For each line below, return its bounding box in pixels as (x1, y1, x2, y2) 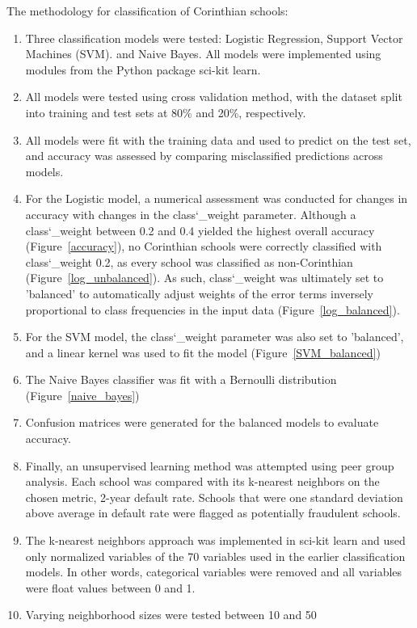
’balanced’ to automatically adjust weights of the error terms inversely (25, 284, 374, 301)
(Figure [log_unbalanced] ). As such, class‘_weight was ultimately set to (25, 269, 384, 286)
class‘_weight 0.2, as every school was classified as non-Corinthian (25, 253, 353, 270)
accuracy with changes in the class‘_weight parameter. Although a (25, 205, 356, 222)
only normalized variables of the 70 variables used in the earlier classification (25, 547, 406, 564)
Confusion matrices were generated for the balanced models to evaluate (25, 414, 379, 431)
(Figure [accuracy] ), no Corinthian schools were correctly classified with (25, 238, 382, 255)
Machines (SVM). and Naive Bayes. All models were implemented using (25, 45, 381, 62)
